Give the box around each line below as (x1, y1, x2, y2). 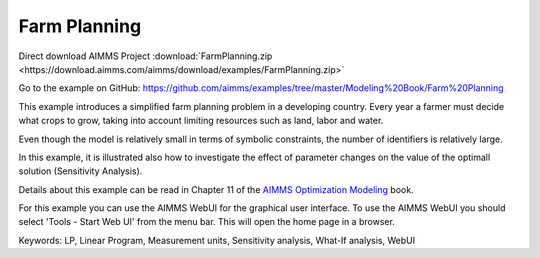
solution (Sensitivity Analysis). (18, 165, 143, 177)
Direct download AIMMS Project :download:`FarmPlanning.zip (18, 50, 273, 62)
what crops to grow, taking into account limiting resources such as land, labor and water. (18, 115, 384, 127)
